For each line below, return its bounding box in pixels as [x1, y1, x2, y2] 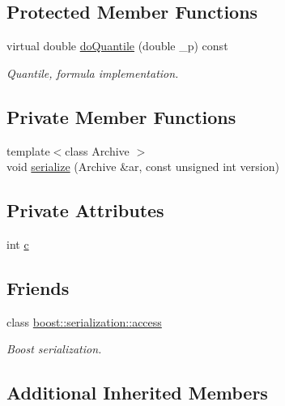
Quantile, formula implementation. [6, 64, 179, 81]
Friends [6, 275, 70, 300]
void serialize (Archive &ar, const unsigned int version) [6, 158, 279, 175]
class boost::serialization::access [6, 313, 162, 330]
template [6, 142, 50, 159]
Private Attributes [6, 198, 164, 223]
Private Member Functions [6, 104, 236, 129]
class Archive [65, 142, 130, 159]
